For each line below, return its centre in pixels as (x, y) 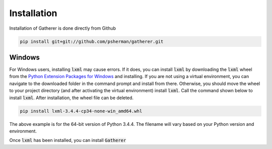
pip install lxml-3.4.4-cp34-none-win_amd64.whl (81, 111)
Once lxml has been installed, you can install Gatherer (68, 140)
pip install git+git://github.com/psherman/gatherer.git (92, 41)
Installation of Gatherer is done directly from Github (62, 28)
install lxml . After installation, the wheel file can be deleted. (71, 98)
